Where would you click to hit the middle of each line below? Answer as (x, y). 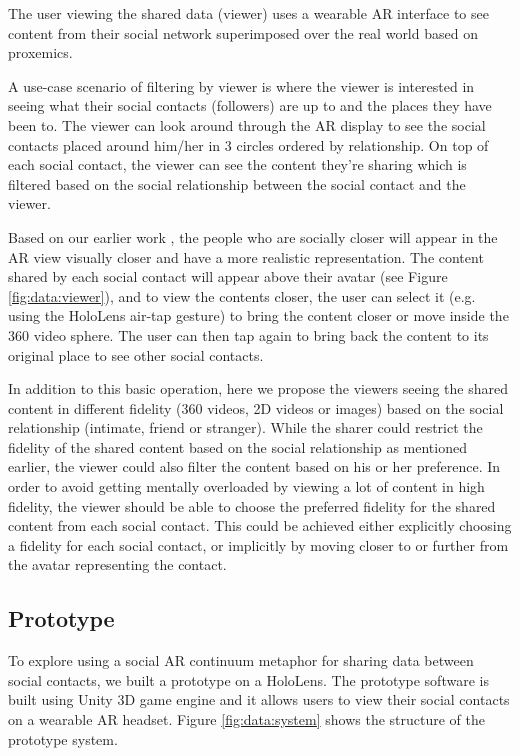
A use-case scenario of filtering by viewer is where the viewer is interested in (241, 85)
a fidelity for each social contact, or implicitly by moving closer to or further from (258, 544)
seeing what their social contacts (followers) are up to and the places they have (250, 105)
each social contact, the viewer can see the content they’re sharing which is (237, 164)
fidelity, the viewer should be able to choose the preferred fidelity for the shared (252, 505)
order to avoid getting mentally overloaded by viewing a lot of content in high (246, 486)
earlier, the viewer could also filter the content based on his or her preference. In (254, 466)
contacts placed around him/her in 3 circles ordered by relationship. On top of (248, 144)
